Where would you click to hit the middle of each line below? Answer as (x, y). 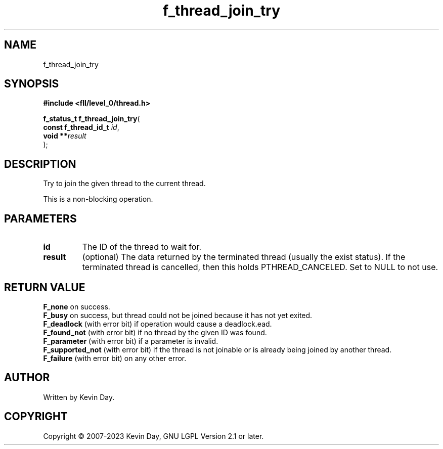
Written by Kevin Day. (79, 397)
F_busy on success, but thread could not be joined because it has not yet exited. (178, 315)
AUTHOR (27, 378)
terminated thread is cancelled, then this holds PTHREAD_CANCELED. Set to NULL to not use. (260, 267)
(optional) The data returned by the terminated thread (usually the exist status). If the (244, 257)
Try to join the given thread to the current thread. (124, 184)
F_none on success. (77, 306)
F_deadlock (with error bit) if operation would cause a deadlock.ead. (158, 324)
